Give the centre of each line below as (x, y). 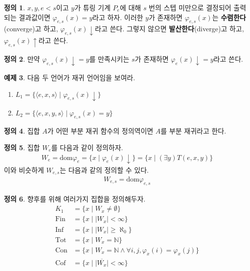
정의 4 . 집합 (22, 131)
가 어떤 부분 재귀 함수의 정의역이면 (100, 131)
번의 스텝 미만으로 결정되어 (190, 7)
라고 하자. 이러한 (118, 17)
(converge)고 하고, (31, 29)
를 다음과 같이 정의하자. (87, 147)
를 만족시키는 (109, 59)
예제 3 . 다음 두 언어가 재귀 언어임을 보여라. (70, 78)
